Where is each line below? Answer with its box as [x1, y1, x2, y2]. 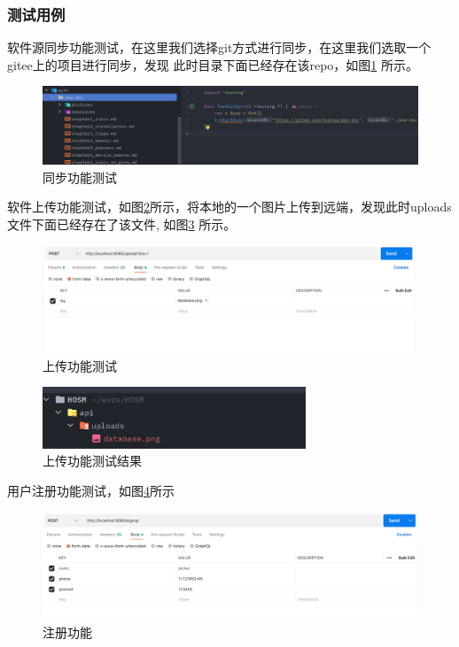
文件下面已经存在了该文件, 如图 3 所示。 [7, 214, 237, 233]
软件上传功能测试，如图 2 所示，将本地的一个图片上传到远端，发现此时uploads [7, 197, 452, 216]
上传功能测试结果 [43, 451, 142, 470]
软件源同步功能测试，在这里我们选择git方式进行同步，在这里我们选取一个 [7, 38, 432, 57]
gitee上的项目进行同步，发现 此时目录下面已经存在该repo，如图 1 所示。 [7, 55, 418, 73]
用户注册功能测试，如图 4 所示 [7, 481, 175, 500]
